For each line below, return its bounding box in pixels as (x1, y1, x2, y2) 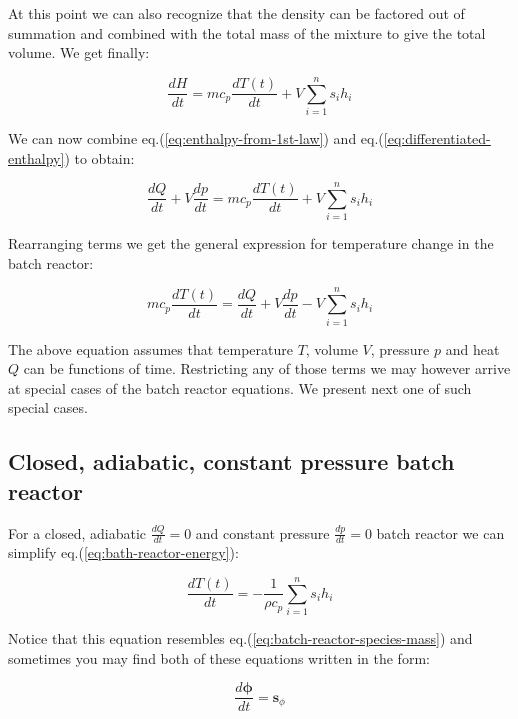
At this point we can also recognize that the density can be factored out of (8, 3, 465, 23)
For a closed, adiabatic (8, 522, 146, 543)
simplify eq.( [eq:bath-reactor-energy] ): (8, 542, 239, 563)
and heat (445, 338, 500, 359)
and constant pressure (195, 522, 330, 543)
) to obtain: (64, 147, 135, 168)
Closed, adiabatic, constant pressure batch (8, 446, 455, 477)
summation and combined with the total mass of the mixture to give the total (8, 22, 486, 43)
